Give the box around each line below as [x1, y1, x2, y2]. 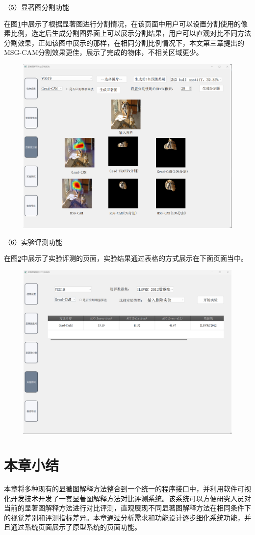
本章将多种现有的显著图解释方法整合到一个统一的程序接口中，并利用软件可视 [4, 484, 251, 494]
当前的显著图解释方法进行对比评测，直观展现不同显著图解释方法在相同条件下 [4, 503, 251, 513]
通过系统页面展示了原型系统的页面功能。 [10, 522, 141, 532]
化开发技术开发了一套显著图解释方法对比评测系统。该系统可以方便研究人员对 [4, 493, 251, 503]
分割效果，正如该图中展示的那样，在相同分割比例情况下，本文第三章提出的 [4, 37, 244, 48]
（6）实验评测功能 [4, 236, 62, 247]
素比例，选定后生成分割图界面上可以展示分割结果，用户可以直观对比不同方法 [4, 28, 251, 38]
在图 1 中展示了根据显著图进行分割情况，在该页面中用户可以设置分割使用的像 [4, 18, 248, 28]
